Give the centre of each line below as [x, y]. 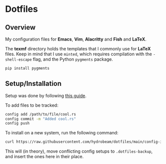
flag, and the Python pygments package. [73, 59]
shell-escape [19, 60]
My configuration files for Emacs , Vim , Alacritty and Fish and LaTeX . [76, 39]
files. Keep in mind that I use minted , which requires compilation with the [79, 54]
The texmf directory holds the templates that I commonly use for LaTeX [78, 49]
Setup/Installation [33, 84]
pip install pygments [27, 68]
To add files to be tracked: [32, 105]
